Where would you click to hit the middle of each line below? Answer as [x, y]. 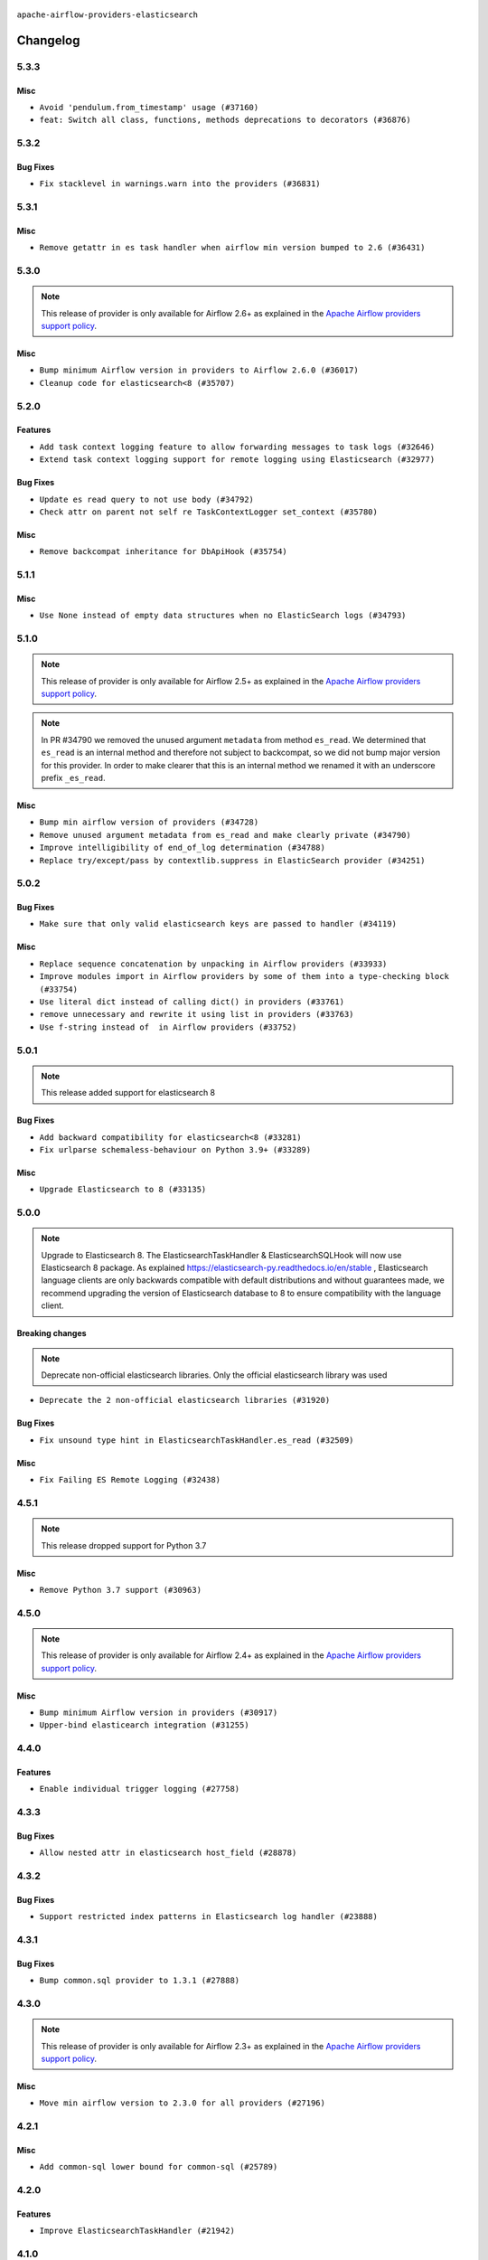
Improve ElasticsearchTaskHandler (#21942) [137, 2231]
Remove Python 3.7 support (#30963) [121, 1590]
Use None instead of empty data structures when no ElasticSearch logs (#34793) [223, 616]
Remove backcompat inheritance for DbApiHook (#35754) [164, 552]
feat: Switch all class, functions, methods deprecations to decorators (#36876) [225, 120]
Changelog [48, 40]
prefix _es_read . [73, 777]
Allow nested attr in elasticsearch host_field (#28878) [168, 1853]
